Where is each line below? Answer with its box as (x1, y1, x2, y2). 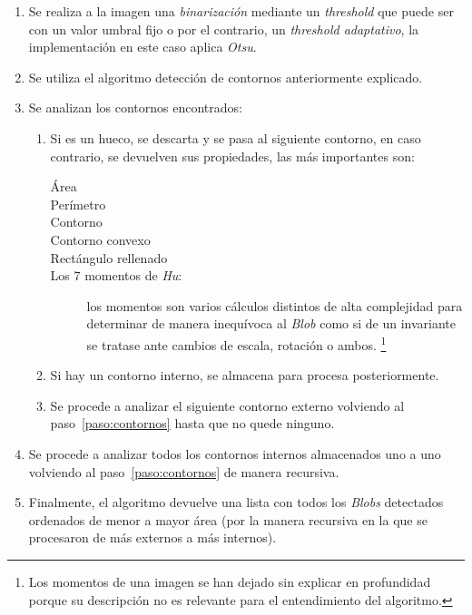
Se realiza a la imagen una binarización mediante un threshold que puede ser (28, 2, 454, 20)
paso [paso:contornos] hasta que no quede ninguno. (50, 414, 335, 433)
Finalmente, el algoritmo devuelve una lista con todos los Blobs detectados (28, 493, 444, 512)
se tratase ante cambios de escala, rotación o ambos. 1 (86, 332, 387, 354)
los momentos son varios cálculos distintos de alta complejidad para (86, 296, 463, 315)
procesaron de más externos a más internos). (28, 528, 277, 547)
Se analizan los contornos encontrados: (28, 98, 242, 117)
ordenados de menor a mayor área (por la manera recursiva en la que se (28, 510, 428, 529)
